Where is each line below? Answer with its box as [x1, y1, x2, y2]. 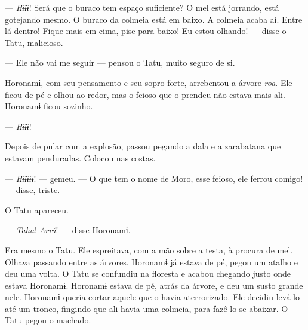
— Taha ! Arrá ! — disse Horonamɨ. [5, 224, 131, 236]
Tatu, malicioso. [5, 36, 63, 48]
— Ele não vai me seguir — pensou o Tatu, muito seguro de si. [5, 56, 235, 69]
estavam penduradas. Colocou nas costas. [5, 151, 156, 164]
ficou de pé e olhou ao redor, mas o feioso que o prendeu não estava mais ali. [5, 88, 285, 100]
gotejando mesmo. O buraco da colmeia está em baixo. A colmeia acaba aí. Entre [5, 13, 303, 25]
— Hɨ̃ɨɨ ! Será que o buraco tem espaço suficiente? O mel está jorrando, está [5, 1, 279, 13]
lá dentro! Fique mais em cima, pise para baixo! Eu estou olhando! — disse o [5, 25, 287, 37]
